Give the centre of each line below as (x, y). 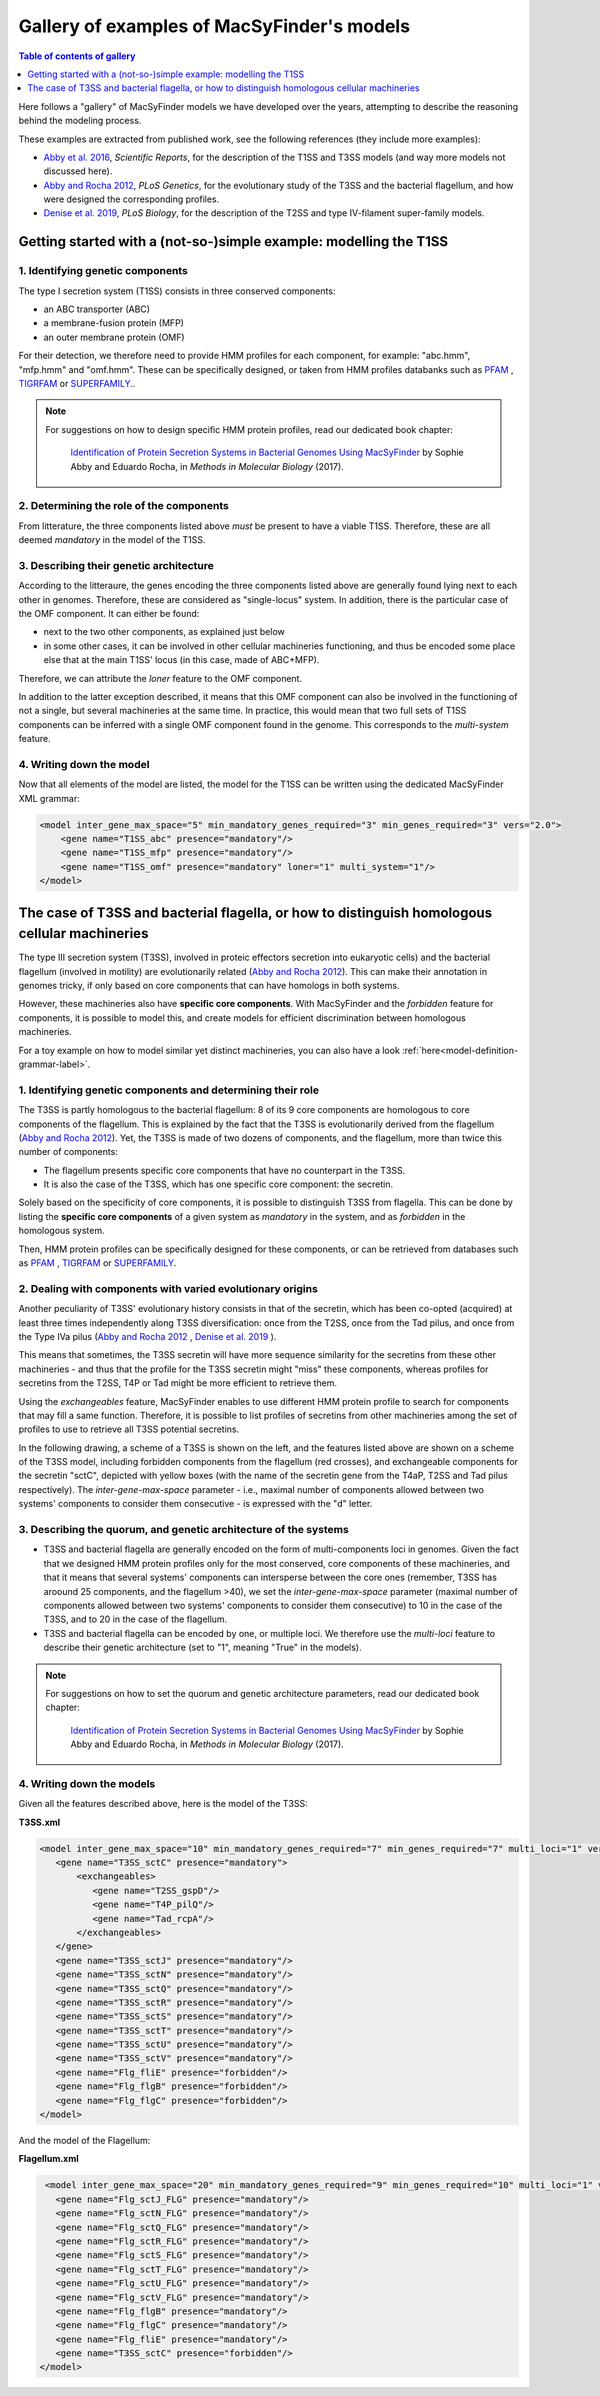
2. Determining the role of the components (123, 506)
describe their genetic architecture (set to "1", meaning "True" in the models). (202, 1647)
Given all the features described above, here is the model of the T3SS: (163, 1804)
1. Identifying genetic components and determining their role (169, 1090)
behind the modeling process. (80, 121)
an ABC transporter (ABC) (96, 309)
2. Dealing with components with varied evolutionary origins (168, 1288)
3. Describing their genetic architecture (116, 565)
